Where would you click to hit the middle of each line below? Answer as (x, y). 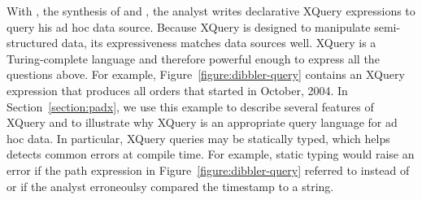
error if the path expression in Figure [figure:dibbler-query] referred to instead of (208, 170)
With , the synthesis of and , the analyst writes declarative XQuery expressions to (211, 11)
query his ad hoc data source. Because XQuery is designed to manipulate (189, 26)
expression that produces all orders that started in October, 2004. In (177, 90)
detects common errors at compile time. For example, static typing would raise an (211, 154)
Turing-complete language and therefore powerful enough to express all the (193, 58)
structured (33, 43)
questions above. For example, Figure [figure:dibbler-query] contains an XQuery (206, 74)
